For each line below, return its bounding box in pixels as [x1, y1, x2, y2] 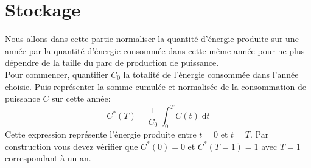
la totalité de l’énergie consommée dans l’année [123, 68, 299, 80]
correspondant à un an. [5, 152, 91, 164]
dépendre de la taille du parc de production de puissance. [5, 56, 219, 69]
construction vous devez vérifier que [5, 139, 138, 152]
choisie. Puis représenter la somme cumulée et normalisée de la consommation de [5, 80, 306, 93]
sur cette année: [52, 92, 111, 105]
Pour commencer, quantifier [5, 68, 108, 80]
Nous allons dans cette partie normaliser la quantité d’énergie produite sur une [5, 32, 299, 45]
